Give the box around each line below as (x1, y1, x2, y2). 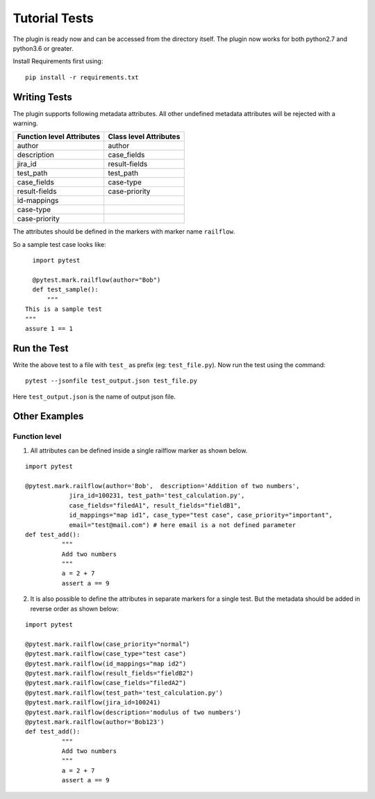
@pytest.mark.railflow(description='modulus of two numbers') (25, 708, 242, 716)
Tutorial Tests (12, 10, 94, 26)
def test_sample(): (32, 286, 99, 293)
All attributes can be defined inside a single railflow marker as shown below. (30, 446, 248, 455)
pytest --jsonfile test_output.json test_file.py (25, 377, 198, 385)
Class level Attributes (108, 132, 181, 142)
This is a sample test (25, 305, 103, 313)
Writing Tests (12, 91, 73, 103)
